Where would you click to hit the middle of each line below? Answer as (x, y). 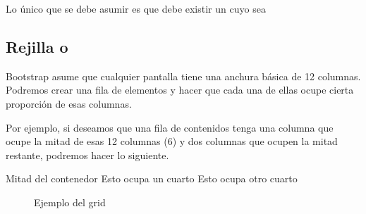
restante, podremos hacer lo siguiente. (87, 155)
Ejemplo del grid (70, 202)
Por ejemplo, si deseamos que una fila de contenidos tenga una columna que (170, 127)
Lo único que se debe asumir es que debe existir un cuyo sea (136, 8)
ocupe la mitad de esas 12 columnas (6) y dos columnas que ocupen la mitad (172, 141)
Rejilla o (37, 46)
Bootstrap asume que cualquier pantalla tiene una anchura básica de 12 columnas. (183, 76)
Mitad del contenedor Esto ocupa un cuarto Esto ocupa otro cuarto (152, 178)
